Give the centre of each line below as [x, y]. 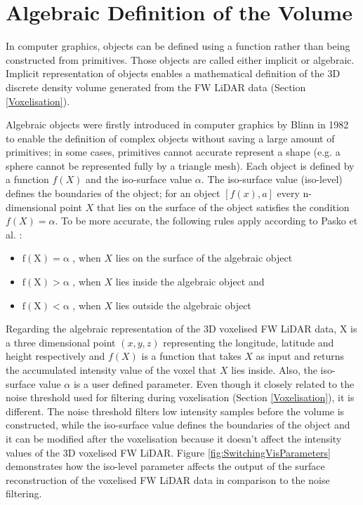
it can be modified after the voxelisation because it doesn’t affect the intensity [174, 438]
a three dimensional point [61, 342]
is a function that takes [191, 356]
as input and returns [300, 356]
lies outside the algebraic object [183, 305]
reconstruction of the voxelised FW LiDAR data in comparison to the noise [168, 479]
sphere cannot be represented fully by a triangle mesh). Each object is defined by [180, 165]
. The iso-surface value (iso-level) [272, 179]
